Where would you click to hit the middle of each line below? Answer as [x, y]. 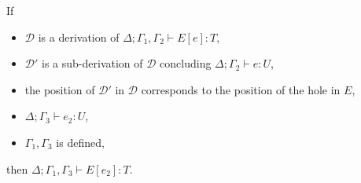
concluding [186, 63]
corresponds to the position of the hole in [241, 89]
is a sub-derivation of [92, 63]
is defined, [80, 142]
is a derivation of [79, 37]
